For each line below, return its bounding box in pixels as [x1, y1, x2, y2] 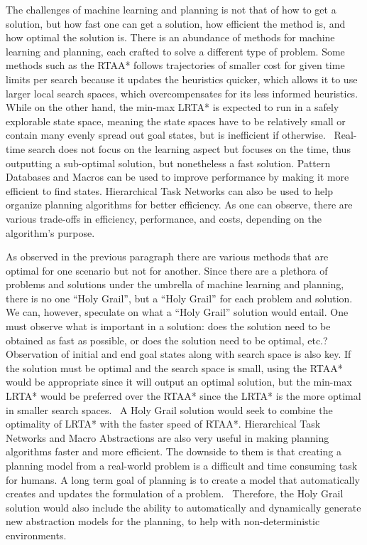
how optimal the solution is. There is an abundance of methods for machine [6, 30, 335, 45]
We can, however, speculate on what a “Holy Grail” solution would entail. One [6, 305, 349, 319]
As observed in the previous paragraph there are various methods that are [6, 249, 329, 264]
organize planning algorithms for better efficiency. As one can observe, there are [6, 197, 353, 212]
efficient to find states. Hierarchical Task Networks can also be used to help [6, 183, 333, 198]
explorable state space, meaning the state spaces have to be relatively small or [6, 113, 346, 128]
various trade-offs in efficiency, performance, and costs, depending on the [6, 211, 322, 226]
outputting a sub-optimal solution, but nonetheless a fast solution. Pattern [6, 155, 331, 170]
